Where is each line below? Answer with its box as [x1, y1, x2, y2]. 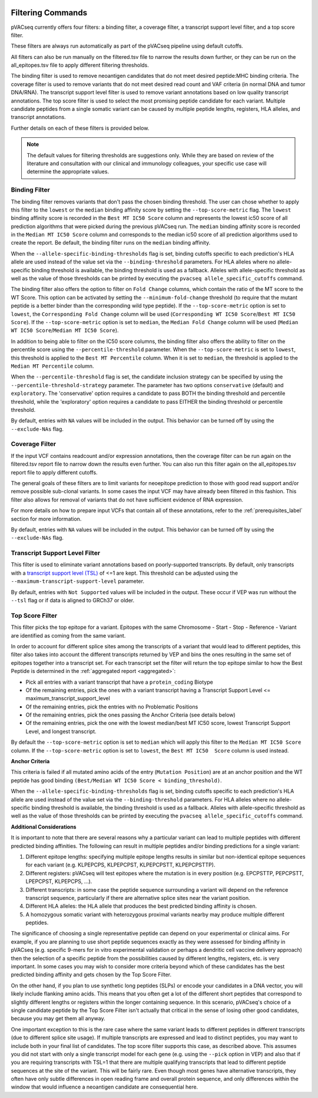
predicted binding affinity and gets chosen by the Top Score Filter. [11, 971, 172, 978]
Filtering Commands [11, 8, 88, 18]
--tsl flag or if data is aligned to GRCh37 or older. [11, 597, 135, 604]
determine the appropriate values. [26, 168, 109, 175]
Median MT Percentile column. [11, 362, 94, 370]
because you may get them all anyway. [11, 1015, 105, 1022]
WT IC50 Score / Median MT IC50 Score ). [11, 327, 119, 334]
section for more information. [11, 515, 82, 522]
